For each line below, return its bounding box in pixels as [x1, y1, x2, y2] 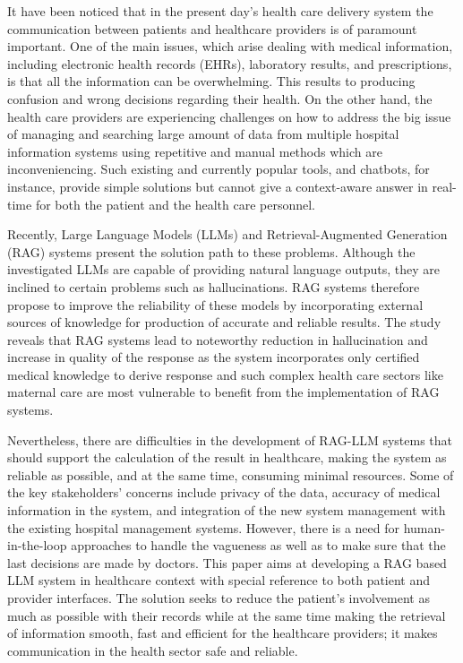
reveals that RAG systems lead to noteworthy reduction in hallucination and [7, 330, 428, 349]
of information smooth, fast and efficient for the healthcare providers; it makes [7, 624, 438, 642]
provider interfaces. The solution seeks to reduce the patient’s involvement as [7, 589, 430, 607]
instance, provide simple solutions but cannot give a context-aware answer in [7, 177, 428, 195]
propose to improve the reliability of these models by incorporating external [7, 295, 424, 314]
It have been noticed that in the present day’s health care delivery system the [7, 2, 433, 20]
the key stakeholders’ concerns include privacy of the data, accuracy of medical [7, 483, 441, 502]
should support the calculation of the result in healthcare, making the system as [7, 448, 447, 467]
